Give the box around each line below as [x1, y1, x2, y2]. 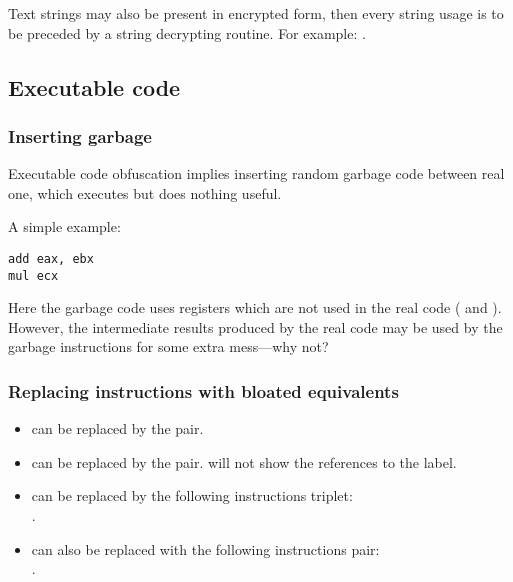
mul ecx [8, 268, 59, 283]
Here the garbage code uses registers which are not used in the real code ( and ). [8, 297, 502, 318]
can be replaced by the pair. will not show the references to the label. [31, 451, 457, 472]
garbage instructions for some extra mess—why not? [8, 336, 329, 357]
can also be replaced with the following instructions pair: [31, 538, 380, 559]
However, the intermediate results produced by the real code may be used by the [8, 316, 503, 337]
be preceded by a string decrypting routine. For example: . [8, 22, 366, 43]
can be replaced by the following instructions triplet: [31, 485, 353, 506]
